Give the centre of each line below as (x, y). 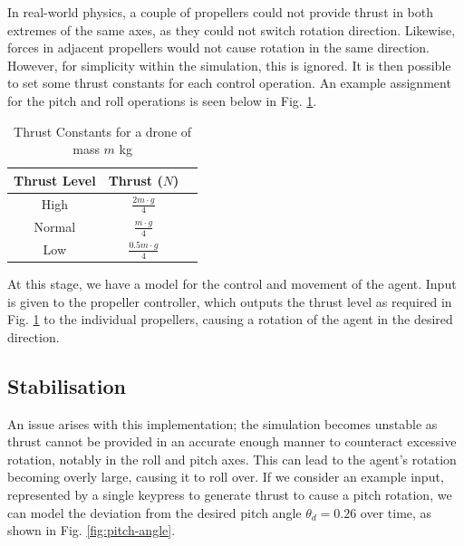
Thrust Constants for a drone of (103, 131)
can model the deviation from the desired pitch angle (155, 512)
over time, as (396, 512)
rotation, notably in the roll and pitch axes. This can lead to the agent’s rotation (232, 459)
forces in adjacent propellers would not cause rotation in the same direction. (219, 48)
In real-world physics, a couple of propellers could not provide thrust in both (220, 12)
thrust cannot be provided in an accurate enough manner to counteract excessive (232, 441)
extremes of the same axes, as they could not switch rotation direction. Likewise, (232, 29)
